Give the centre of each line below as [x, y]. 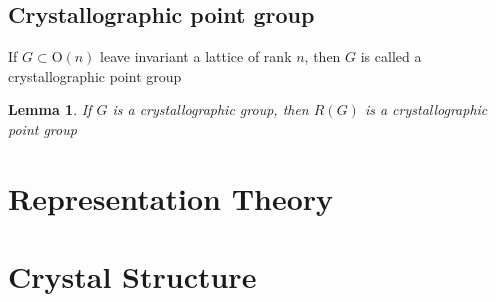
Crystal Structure [132, 276]
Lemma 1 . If [50, 109]
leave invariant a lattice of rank [196, 56]
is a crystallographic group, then [210, 109]
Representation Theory [171, 197]
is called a [391, 56]
